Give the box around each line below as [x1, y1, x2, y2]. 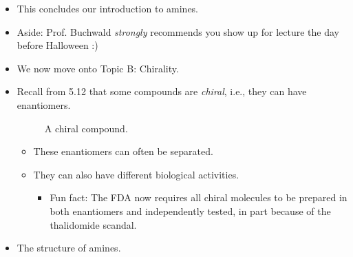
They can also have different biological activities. [33, 167, 239, 181]
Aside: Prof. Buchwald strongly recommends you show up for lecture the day [17, 24, 339, 39]
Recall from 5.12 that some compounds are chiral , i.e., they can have [17, 84, 307, 99]
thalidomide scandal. [50, 217, 137, 232]
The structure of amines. [17, 240, 121, 255]
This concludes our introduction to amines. [17, 1, 199, 15]
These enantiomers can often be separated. [33, 144, 213, 158]
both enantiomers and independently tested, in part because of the [50, 203, 331, 218]
